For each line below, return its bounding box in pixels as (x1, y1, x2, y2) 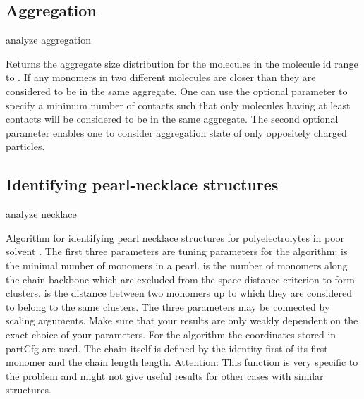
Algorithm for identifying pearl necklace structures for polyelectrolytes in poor (6, 230, 345, 245)
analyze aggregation (6, 32, 91, 47)
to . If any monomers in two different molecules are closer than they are (6, 70, 316, 85)
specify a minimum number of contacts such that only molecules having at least (6, 97, 351, 112)
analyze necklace (6, 207, 77, 221)
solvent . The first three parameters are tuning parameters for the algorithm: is (6, 244, 348, 259)
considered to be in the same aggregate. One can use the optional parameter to (6, 83, 348, 98)
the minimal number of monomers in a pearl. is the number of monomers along (6, 257, 348, 272)
